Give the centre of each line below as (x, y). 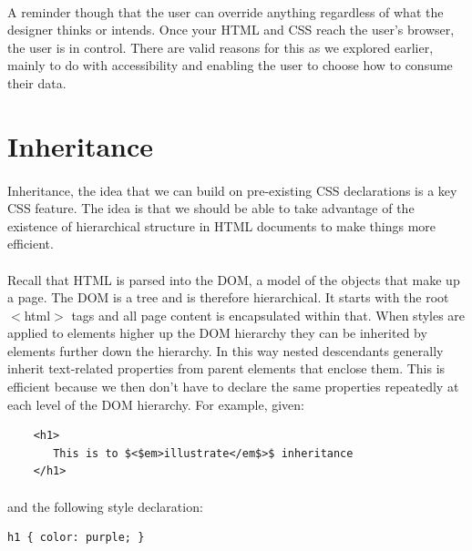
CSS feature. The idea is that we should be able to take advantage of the (211, 208)
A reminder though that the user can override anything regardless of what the (226, 11)
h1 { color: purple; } (76, 538)
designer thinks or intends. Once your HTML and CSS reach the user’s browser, (231, 30)
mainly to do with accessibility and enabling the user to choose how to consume (230, 65)
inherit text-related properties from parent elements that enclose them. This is (226, 368)
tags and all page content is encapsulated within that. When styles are (268, 315)
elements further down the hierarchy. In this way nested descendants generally (226, 350)
